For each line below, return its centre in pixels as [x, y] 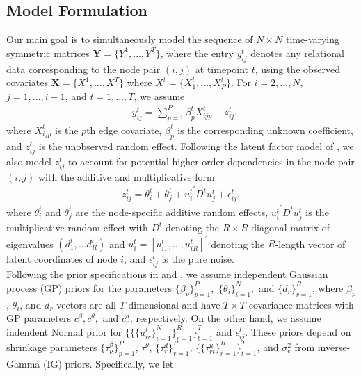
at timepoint [222, 68]
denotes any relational [297, 52]
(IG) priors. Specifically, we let [108, 363]
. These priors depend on [298, 331]
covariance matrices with [301, 304]
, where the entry [197, 52]
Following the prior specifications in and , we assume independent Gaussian [167, 274]
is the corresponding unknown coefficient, [265, 130]
